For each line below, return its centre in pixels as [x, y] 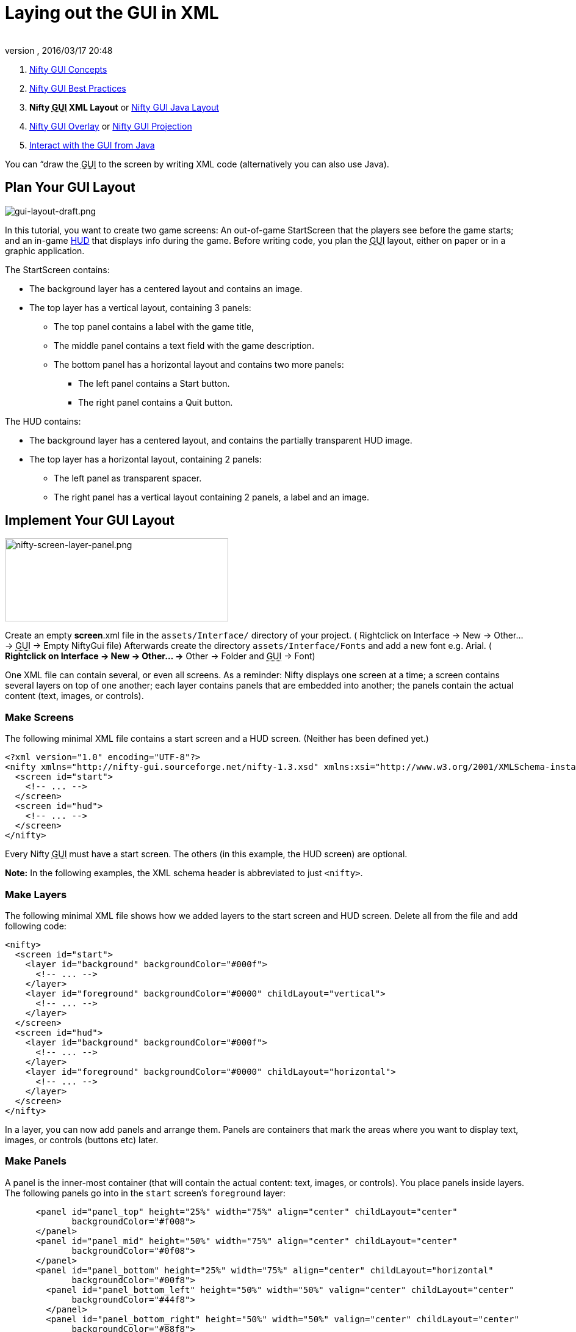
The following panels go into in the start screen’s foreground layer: [145, 1193]
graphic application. [45, 251]
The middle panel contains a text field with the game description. [184, 345]
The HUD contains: [43, 421]
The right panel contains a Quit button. [156, 402]
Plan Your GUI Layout [70, 188]
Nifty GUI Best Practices [78, 88]
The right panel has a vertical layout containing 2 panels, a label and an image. [211, 497]
